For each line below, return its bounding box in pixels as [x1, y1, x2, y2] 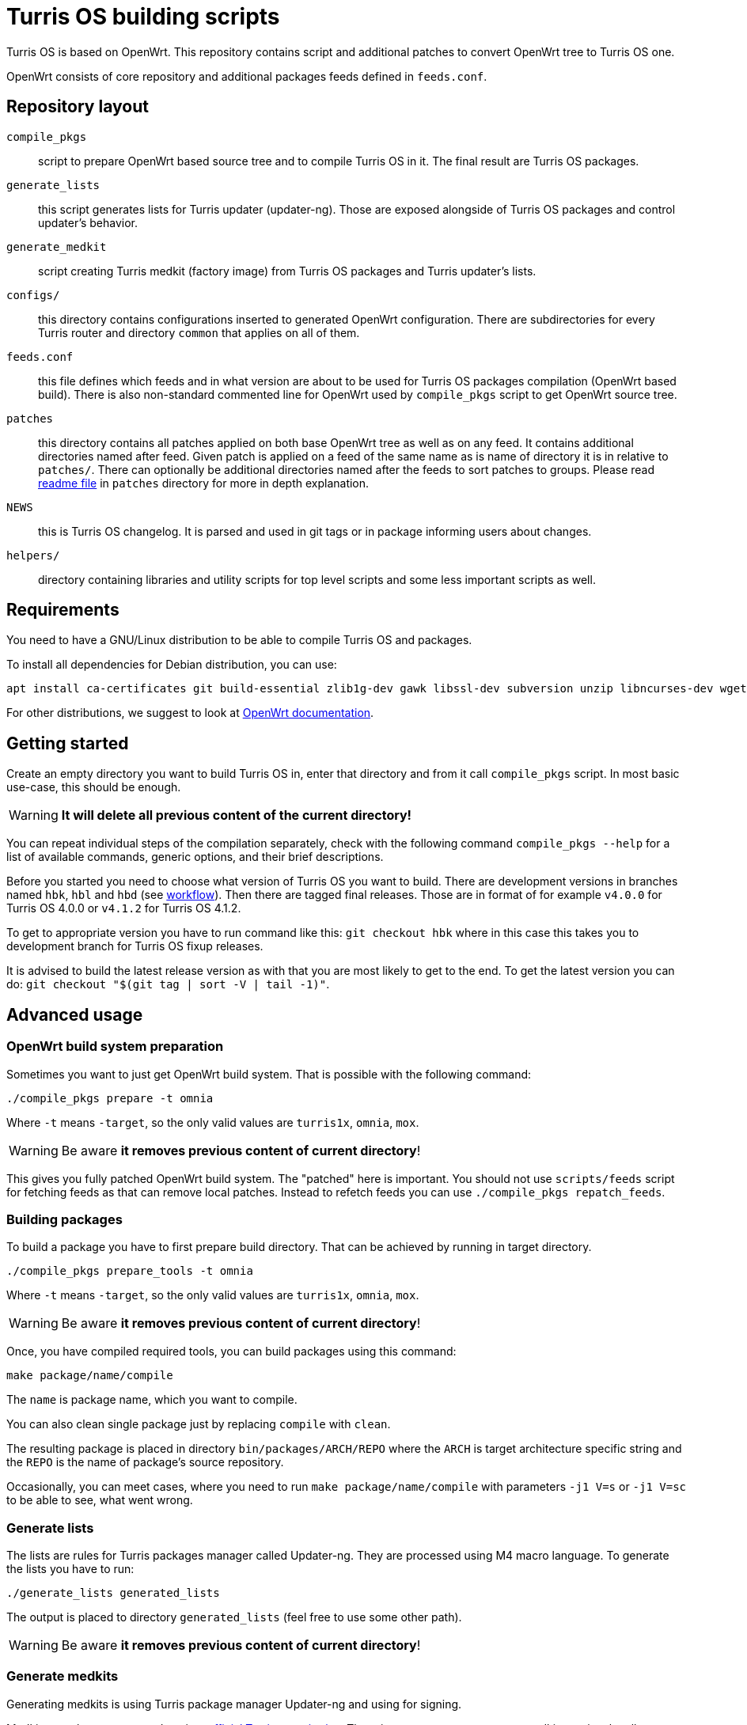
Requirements [6, 600, 119, 620]
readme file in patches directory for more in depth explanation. [38, 476, 370, 490]
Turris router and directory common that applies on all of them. [38, 325, 360, 339]
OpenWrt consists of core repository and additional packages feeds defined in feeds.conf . [6, 69, 487, 83]
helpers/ [6, 548, 60, 562]
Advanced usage [6, 1004, 143, 1025]
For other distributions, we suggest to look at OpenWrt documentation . [6, 706, 374, 720]
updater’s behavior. [38, 215, 138, 229]
